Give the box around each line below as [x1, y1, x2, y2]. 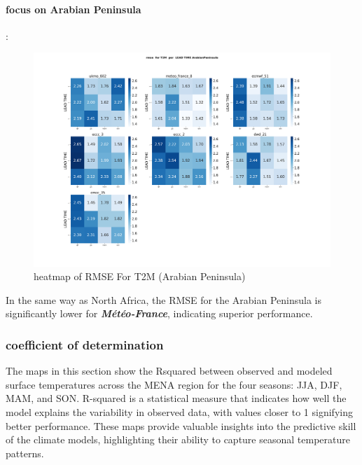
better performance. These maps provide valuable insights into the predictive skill [6, 418, 356, 433]
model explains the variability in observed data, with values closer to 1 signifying [6, 404, 353, 419]
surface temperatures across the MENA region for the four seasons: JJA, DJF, [6, 377, 342, 391]
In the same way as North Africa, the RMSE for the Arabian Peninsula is [6, 292, 321, 307]
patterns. [6, 445, 44, 460]
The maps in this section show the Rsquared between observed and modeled [6, 363, 333, 378]
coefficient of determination [6, 335, 164, 353]
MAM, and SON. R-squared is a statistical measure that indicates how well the [6, 391, 347, 405]
